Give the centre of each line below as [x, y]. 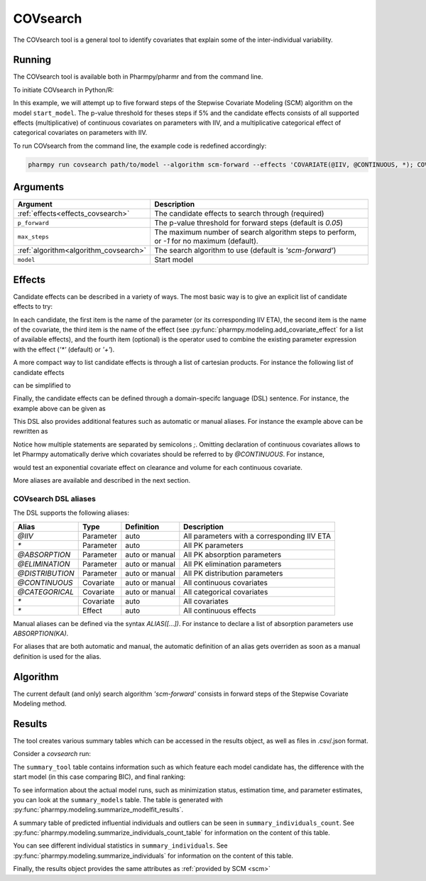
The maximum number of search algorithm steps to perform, [255, 232]
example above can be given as [59, 408]
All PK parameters [214, 545]
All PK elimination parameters [233, 564]
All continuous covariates [226, 582]
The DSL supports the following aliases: [71, 513]
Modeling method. [40, 704]
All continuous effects [220, 611]
